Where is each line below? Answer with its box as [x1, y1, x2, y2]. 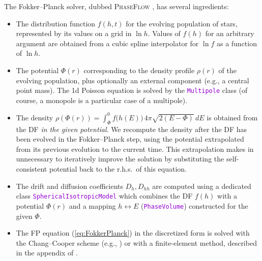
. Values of [148, 28, 181, 39]
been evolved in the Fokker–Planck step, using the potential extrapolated [16, 134, 244, 144]
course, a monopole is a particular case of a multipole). [16, 94, 188, 105]
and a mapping [69, 200, 116, 211]
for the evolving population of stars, [126, 18, 238, 28]
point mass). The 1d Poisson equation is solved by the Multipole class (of [16, 85, 248, 95]
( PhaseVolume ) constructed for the [141, 200, 248, 211]
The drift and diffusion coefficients [16, 180, 123, 191]
